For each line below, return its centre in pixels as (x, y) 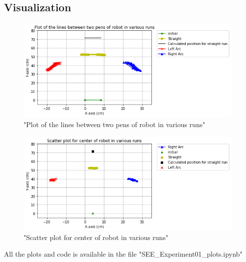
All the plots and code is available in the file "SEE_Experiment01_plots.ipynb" (123, 254)
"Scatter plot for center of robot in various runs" (96, 237)
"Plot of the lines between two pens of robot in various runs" (114, 124)
